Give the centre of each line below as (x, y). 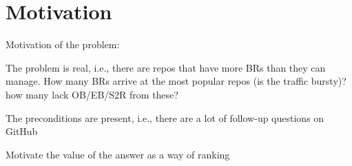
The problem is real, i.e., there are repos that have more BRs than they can (166, 67)
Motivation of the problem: (63, 44)
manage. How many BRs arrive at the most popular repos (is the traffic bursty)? (176, 81)
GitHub (22, 131)
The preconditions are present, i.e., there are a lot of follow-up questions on (165, 117)
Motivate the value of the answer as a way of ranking (118, 154)
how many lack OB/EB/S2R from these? (92, 94)
